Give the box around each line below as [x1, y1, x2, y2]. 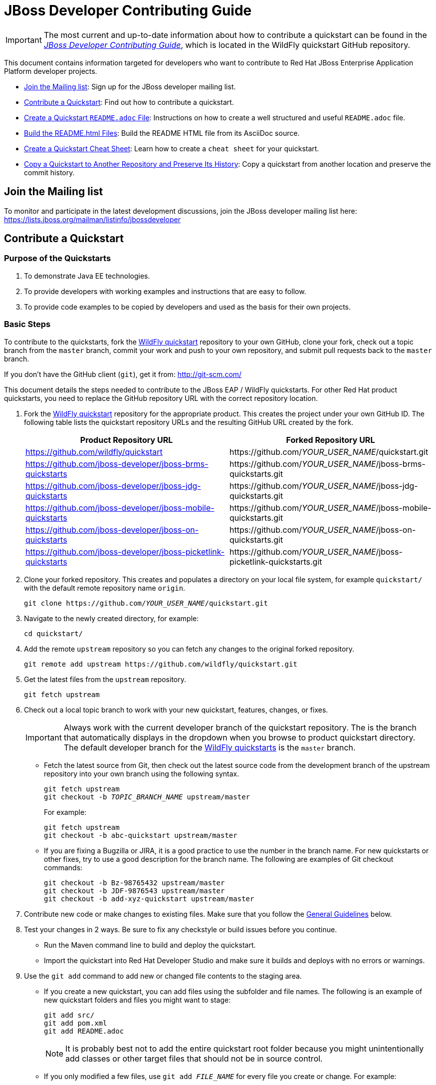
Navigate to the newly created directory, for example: [24, 614, 199, 623]
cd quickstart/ [24, 629, 83, 638]
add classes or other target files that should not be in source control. [65, 1053, 323, 1064]
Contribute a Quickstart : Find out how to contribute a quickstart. [24, 97, 234, 106]
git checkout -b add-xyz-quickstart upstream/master [44, 894, 254, 903]
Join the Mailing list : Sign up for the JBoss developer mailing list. [24, 82, 236, 91]
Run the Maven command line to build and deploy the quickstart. [44, 940, 256, 949]
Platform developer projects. [4, 66, 97, 75]
